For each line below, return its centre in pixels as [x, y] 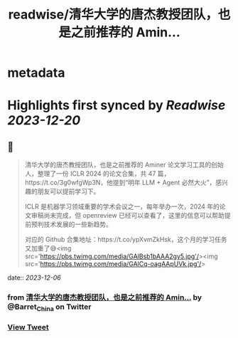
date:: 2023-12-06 [34, 278]
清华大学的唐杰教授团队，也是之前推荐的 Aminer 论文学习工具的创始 [124, 165]
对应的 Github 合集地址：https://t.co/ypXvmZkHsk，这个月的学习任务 [126, 240]
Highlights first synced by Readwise [117, 106]
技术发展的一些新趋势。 [78, 224]
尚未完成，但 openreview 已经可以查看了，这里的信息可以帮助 [134, 216]
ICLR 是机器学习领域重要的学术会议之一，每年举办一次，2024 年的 [122, 206]
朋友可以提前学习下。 [69, 191]
